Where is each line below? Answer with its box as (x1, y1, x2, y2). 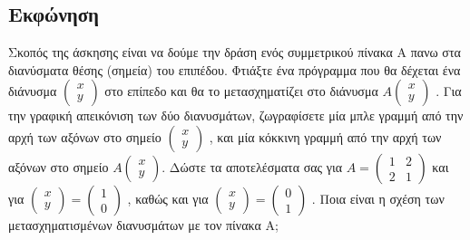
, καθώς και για (127, 188, 209, 207)
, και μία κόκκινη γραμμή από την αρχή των (209, 127, 442, 146)
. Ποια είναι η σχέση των (311, 188, 445, 207)
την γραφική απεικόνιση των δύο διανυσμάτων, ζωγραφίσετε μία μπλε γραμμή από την (8, 106, 464, 125)
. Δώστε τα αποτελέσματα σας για (162, 157, 343, 176)
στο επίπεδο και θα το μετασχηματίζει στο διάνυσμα (104, 82, 378, 101)
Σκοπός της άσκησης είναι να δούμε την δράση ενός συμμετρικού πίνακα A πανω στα (8, 43, 461, 62)
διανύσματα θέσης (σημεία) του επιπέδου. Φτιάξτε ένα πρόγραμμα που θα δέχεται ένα (8, 60, 461, 79)
